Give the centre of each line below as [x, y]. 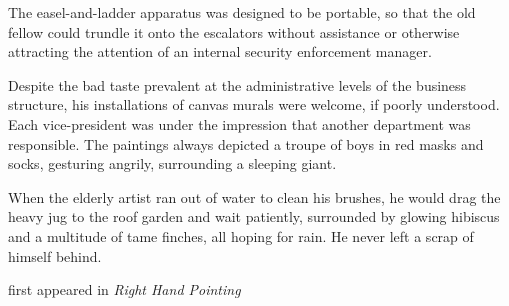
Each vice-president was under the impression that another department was [239, 123]
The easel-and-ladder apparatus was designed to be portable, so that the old [242, 12]
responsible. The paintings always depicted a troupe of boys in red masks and [246, 143]
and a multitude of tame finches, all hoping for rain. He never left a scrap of [241, 235]
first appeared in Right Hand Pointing [124, 289]
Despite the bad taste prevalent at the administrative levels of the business [237, 84]
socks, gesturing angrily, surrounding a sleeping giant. [172, 163]
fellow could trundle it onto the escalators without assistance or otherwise [234, 31]
